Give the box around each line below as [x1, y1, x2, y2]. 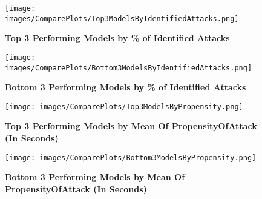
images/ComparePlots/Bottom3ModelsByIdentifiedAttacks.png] [5, 63, 252, 72]
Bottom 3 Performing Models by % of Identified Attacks [5, 81, 246, 93]
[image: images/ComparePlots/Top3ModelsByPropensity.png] [5, 102, 243, 111]
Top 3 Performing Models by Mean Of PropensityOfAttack [5, 120, 257, 132]
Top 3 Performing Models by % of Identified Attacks [5, 32, 230, 44]
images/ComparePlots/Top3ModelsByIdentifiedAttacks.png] [5, 14, 239, 23]
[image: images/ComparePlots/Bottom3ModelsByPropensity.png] [5, 153, 257, 162]
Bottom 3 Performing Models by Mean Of [5, 170, 185, 183]
